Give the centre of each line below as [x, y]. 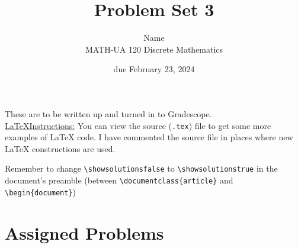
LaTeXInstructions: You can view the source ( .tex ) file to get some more [138, 125]
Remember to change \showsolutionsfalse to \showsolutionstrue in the [141, 168]
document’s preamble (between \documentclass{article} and [119, 180]
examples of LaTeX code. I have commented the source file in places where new [149, 137]
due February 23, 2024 [154, 69]
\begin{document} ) [40, 191]
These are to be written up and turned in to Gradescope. [108, 113]
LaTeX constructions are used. [60, 148]
